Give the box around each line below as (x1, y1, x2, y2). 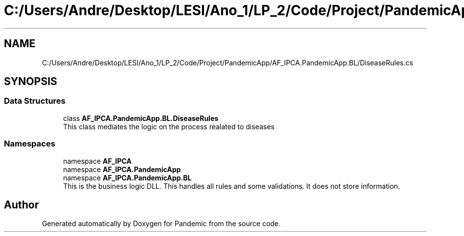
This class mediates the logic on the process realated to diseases (63, 122, 275, 131)
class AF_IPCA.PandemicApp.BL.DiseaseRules (63, 114, 219, 122)
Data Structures (4, 96, 66, 106)
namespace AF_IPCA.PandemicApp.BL (63, 173, 192, 182)
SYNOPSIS (4, 75, 58, 88)
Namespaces (4, 139, 56, 149)
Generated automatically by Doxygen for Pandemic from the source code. (42, 219, 281, 228)
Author (4, 198, 39, 211)
